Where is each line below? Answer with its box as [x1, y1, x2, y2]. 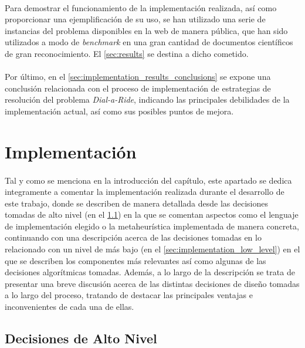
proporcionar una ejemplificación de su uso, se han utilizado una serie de [5, 13, 266, 25]
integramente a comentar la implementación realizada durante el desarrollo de [5, 185, 284, 198]
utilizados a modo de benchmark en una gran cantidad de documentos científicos [5, 36, 293, 48]
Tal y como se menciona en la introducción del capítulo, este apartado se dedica [5, 174, 292, 186]
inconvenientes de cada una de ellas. [5, 300, 134, 313]
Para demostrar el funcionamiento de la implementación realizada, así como [5, 1, 277, 13]
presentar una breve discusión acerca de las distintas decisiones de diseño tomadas [5, 277, 300, 289]
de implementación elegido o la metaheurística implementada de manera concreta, [5, 219, 299, 232]
